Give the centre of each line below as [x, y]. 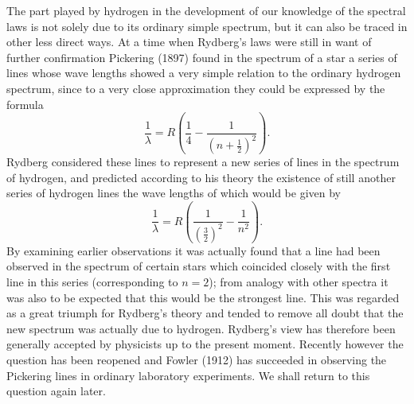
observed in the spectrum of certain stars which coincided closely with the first [199, 266]
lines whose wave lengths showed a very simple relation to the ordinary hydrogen [204, 73]
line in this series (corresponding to [92, 282]
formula [25, 104]
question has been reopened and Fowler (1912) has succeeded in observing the [197, 359]
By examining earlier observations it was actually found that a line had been [193, 250]
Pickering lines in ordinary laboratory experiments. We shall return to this [188, 375]
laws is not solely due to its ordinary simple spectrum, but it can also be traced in [207, 26]
